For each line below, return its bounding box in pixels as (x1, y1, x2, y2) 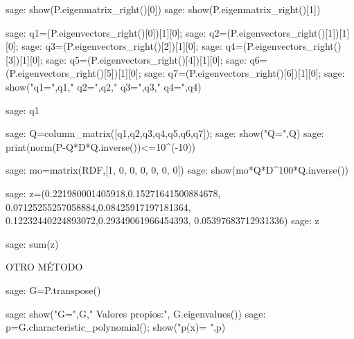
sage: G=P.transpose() (6, 282, 101, 297)
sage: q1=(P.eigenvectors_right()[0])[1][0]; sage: (6, 25, 206, 39)
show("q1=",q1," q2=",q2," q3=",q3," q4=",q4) (6, 79, 202, 93)
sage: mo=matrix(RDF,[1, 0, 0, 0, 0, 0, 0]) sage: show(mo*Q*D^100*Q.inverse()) (6, 163, 349, 177)
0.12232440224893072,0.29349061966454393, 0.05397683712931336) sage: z (6, 213, 319, 228)
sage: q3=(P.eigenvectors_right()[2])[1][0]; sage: (21, 39, 222, 53)
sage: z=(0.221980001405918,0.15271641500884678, (6, 185, 221, 200)
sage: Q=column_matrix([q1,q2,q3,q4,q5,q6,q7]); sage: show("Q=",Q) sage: (6, 126, 324, 140)
